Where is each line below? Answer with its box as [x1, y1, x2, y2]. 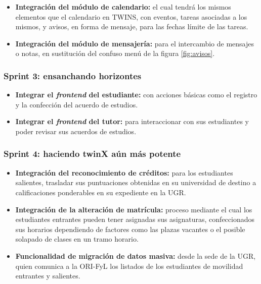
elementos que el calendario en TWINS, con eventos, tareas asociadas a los [15, 11, 247, 22]
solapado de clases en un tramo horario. [15, 234, 139, 244]
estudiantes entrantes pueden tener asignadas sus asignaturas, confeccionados [15, 214, 255, 224]
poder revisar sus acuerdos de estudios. [15, 126, 137, 136]
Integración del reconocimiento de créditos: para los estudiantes [15, 167, 233, 178]
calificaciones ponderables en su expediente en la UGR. [15, 187, 186, 197]
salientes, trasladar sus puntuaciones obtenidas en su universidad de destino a [15, 177, 256, 188]
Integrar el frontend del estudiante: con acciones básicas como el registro [15, 89, 257, 100]
